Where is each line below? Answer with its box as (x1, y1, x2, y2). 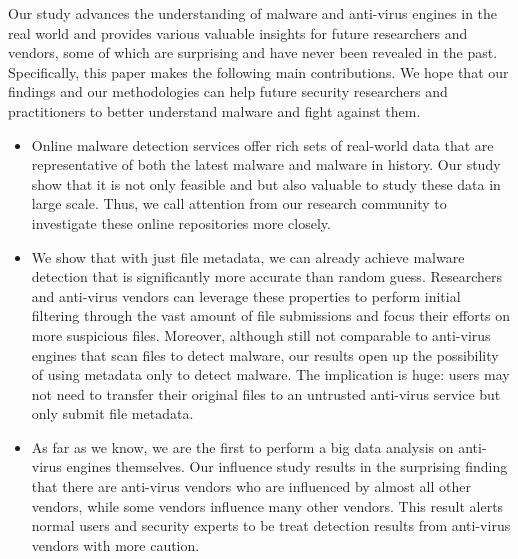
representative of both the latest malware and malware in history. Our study (31, 154, 501, 175)
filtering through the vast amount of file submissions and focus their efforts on (31, 305, 511, 326)
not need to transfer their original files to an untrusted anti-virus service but (31, 383, 501, 404)
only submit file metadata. (31, 403, 194, 424)
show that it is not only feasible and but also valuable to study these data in (31, 173, 501, 194)
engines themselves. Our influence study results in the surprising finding (66, 456, 508, 477)
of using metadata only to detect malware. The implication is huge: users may (31, 364, 510, 385)
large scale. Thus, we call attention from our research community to (31, 193, 447, 214)
